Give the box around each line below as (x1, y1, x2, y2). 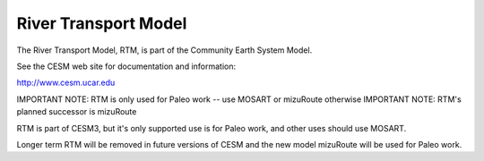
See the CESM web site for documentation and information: (16, 61, 237, 72)
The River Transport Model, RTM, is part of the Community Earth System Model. (16, 45, 313, 55)
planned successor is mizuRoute (16, 106, 137, 117)
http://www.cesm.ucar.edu (16, 77, 116, 89)
